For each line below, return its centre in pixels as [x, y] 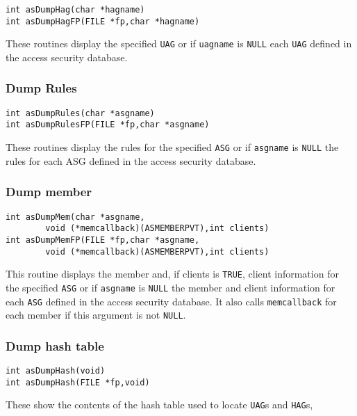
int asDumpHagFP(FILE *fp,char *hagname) [103, 21]
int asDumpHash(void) [56, 371]
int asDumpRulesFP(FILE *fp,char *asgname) [108, 125]
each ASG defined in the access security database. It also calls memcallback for [171, 301]
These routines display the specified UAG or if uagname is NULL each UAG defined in [179, 43]
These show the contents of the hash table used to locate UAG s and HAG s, [159, 405]
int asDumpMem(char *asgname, [75, 217]
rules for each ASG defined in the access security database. [131, 160]
